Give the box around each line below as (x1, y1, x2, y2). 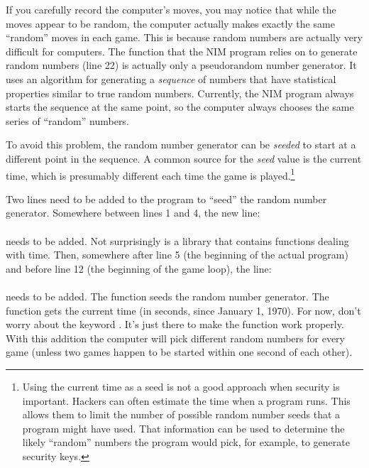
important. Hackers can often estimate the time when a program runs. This (22, 393, 351, 408)
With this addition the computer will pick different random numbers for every (6, 330, 345, 345)
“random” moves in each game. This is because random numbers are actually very (6, 30, 363, 45)
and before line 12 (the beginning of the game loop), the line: (6, 261, 272, 276)
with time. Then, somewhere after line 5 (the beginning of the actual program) (6, 247, 348, 262)
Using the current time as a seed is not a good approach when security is (22, 379, 340, 393)
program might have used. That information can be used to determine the (22, 420, 345, 435)
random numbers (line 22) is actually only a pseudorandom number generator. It (6, 58, 357, 72)
